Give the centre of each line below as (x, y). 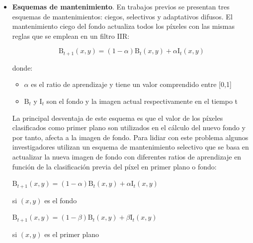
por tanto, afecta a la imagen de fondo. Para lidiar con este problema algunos (130, 137)
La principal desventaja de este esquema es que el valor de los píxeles (118, 118)
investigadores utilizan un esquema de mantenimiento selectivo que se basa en (130, 147)
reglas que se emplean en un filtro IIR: (71, 36)
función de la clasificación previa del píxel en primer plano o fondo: (114, 166)
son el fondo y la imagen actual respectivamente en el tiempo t (142, 101)
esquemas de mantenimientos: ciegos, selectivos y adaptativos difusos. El (122, 16)
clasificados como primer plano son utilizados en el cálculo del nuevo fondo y (129, 127)
